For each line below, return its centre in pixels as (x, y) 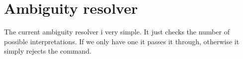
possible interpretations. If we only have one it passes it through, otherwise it (122, 41)
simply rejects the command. (48, 51)
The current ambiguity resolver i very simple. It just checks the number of (117, 32)
